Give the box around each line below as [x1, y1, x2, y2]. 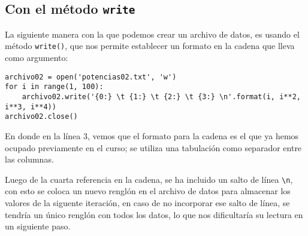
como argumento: [5, 51, 68, 64]
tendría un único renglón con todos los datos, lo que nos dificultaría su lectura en [5, 208, 303, 220]
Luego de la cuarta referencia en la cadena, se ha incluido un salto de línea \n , [5, 173, 293, 185]
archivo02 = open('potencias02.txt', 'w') [5, 72, 177, 81]
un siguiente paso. [5, 220, 71, 232]
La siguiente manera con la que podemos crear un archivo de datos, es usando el [5, 27, 300, 40]
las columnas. [5, 153, 54, 165]
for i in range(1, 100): [5, 82, 104, 91]
